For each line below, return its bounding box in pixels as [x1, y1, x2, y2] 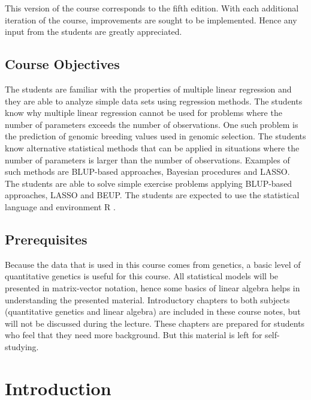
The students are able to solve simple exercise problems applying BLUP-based [5, 177, 292, 189]
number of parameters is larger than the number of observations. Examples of [5, 153, 290, 166]
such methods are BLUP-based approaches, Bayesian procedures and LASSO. [5, 165, 290, 178]
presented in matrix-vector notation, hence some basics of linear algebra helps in [5, 281, 300, 294]
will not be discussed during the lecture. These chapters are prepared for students [5, 317, 305, 329]
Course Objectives [5, 55, 120, 73]
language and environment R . [5, 200, 116, 213]
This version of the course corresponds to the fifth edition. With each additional [5, 2, 299, 14]
